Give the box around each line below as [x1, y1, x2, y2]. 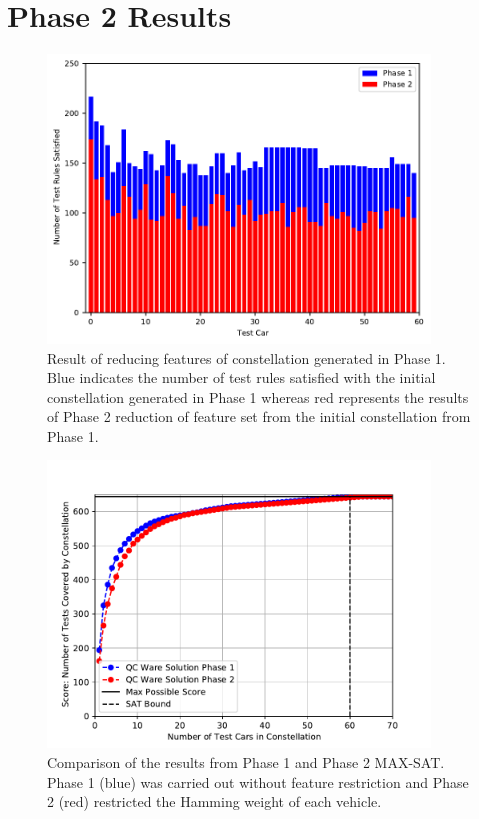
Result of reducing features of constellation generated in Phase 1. [47, 347, 446, 368]
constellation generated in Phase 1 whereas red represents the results [47, 386, 469, 407]
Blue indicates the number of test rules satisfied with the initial [47, 367, 436, 388]
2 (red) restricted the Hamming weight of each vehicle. [47, 791, 382, 812]
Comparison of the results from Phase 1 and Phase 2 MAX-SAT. [47, 752, 445, 773]
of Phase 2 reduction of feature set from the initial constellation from [47, 406, 471, 427]
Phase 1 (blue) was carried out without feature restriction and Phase [47, 771, 469, 792]
